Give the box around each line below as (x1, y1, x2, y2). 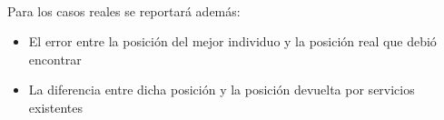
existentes (28, 97, 84, 116)
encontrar (28, 49, 82, 68)
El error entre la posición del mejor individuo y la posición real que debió (28, 32, 437, 51)
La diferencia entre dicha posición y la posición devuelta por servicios (28, 80, 415, 99)
